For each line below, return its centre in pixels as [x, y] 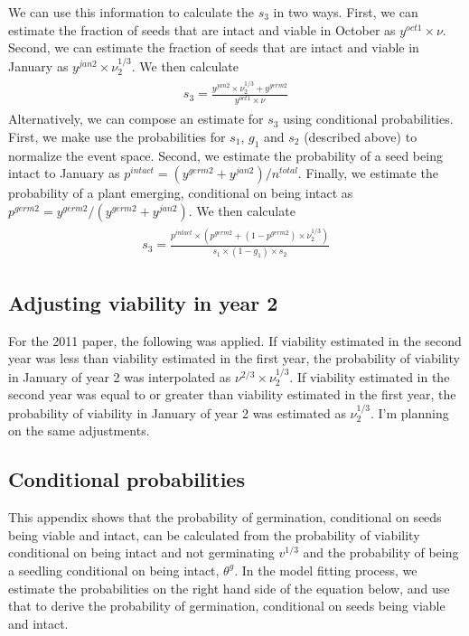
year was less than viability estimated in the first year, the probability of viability [234, 358]
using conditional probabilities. [368, 119]
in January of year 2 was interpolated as [120, 376]
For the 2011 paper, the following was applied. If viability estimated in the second [235, 340]
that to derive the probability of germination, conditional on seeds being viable [227, 606]
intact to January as [64, 173]
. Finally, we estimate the [368, 173]
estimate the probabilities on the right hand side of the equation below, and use [229, 588]
